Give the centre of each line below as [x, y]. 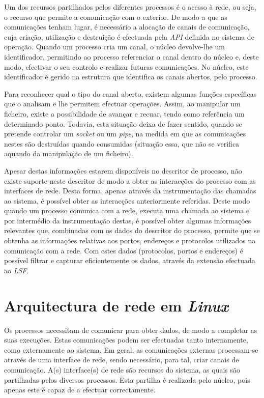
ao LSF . [17, 270]
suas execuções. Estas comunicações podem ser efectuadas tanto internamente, [126, 340]
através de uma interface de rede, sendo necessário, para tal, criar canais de [122, 360]
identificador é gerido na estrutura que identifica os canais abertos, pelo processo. [131, 77]
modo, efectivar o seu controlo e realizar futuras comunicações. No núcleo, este [126, 66]
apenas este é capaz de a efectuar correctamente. [80, 390]
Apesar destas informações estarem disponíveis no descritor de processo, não [123, 170]
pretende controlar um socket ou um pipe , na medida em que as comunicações [125, 134]
